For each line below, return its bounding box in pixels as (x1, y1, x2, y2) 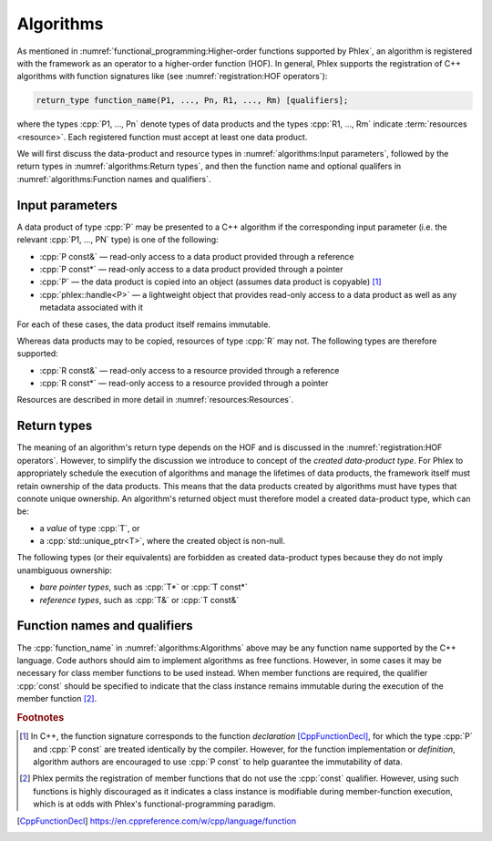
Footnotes (16, 711, 65, 723)
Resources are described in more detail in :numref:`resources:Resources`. (16, 395, 294, 405)
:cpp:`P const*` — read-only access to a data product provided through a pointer (39, 263, 343, 274)
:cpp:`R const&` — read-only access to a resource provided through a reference (39, 364, 340, 375)
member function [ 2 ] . (16, 693, 97, 704)
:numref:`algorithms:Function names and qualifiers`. (16, 173, 211, 184)
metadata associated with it (39, 302, 143, 313)
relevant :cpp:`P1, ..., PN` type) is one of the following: (16, 234, 219, 245)
